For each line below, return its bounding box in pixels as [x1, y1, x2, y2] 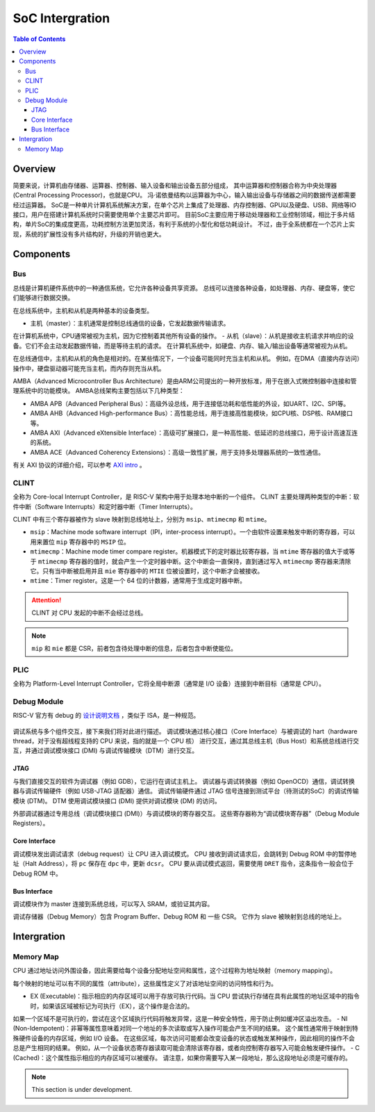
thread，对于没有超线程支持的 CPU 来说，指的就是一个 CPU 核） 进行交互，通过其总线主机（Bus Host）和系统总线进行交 [12, 737, 360, 745]
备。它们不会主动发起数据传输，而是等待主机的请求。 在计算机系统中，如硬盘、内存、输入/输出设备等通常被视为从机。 [12, 341, 351, 350]
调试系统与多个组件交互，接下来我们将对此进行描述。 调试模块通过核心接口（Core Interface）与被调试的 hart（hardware [12, 727, 358, 735]
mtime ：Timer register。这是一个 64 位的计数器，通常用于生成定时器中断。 [30, 577, 247, 585]
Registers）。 [12, 819, 49, 828]
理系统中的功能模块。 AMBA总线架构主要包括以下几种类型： [12, 387, 185, 395]
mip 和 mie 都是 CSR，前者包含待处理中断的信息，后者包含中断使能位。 [31, 644, 237, 652]
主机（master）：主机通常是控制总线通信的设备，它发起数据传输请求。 [30, 319, 230, 328]
